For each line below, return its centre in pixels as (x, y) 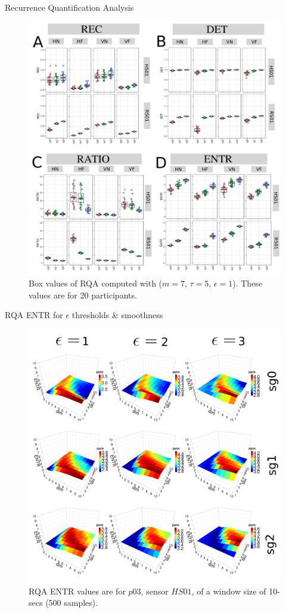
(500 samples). (72, 603)
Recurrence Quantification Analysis (69, 7)
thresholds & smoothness (117, 315)
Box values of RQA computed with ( (96, 283)
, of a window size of (229, 591)
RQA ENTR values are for (77, 591)
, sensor (155, 591)
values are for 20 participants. (83, 295)
